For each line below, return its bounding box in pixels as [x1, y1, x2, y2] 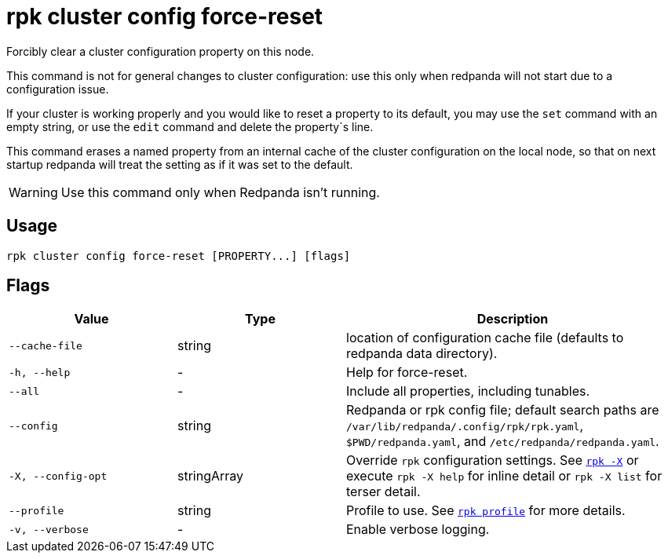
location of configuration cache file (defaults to [346, 330, 624, 346]
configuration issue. [6, 82, 109, 96]
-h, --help [9, 366, 71, 378]
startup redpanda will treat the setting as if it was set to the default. [6, 157, 353, 171]
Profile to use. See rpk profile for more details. [346, 502, 626, 519]
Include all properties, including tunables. [346, 383, 590, 400]
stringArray [177, 468, 244, 484]
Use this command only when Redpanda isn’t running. [60, 184, 380, 200]
